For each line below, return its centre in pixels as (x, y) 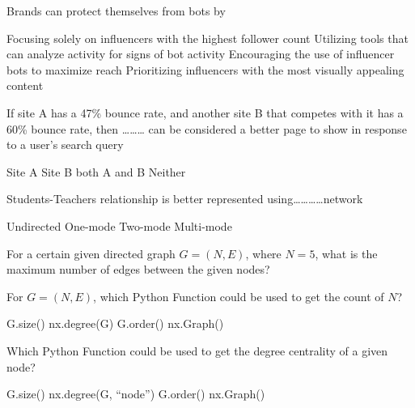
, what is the (346, 253)
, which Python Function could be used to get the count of (239, 296)
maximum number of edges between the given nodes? (138, 269)
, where (263, 253)
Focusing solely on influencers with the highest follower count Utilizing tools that (207, 38)
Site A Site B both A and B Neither (96, 171)
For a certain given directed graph (91, 253)
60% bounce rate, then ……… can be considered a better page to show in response (207, 128)
